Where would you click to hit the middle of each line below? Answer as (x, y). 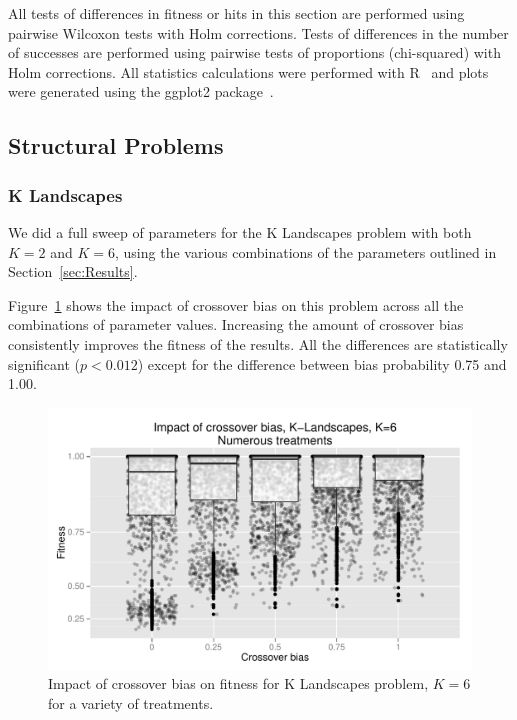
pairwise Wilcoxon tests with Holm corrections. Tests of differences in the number (258, 32)
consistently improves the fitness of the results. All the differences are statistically (258, 343)
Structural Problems (116, 145)
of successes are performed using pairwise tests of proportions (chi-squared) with (254, 52)
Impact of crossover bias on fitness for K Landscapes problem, (238, 683)
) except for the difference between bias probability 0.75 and (322, 363)
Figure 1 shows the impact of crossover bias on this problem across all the (236, 304)
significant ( (44, 363)
